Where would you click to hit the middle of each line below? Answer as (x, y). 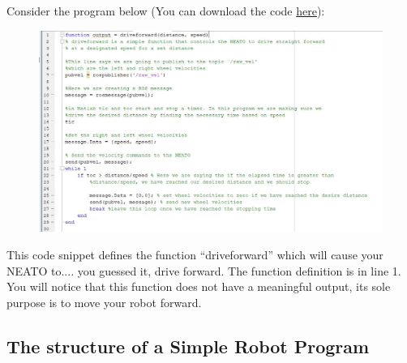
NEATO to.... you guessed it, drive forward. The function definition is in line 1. (204, 270)
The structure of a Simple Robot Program (188, 346)
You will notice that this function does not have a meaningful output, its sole (199, 286)
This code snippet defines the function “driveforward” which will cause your (195, 255)
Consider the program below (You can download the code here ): (166, 11)
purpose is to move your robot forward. (104, 302)
